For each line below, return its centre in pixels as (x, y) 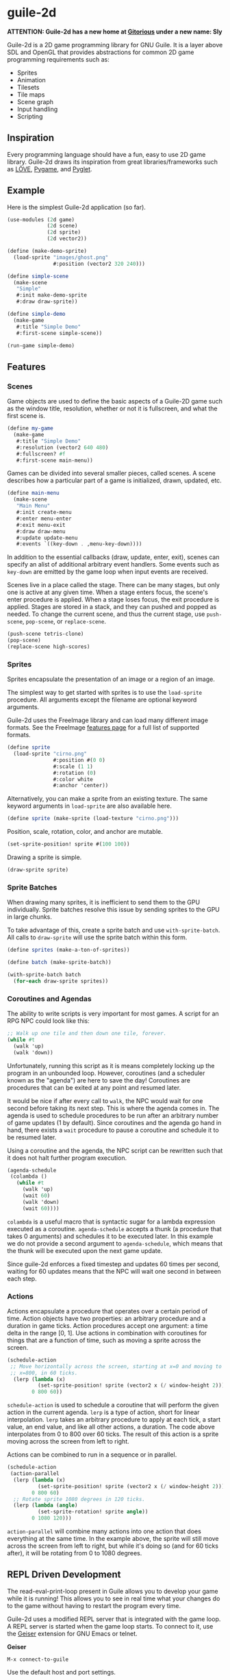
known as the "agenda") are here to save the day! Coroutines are (99, 1080)
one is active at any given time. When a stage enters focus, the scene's (108, 592)
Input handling (37, 109)
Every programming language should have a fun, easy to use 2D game (106, 154)
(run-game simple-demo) (41, 345)
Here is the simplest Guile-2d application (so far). (76, 207)
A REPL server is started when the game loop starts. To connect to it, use (110, 1626)
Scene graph (35, 101)
